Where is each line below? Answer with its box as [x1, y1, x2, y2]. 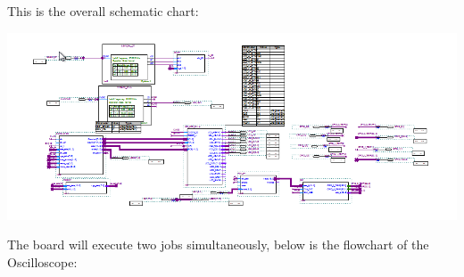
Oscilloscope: [7, 252, 78, 271]
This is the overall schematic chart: [7, 2, 199, 20]
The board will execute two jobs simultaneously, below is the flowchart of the [7, 235, 429, 254]
